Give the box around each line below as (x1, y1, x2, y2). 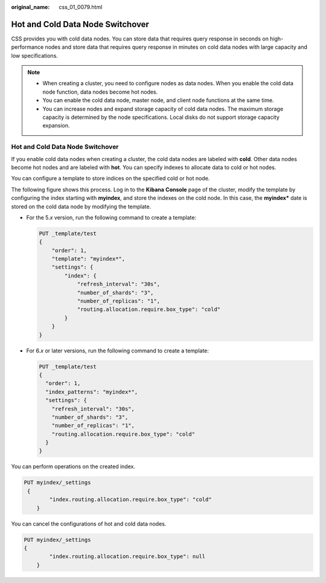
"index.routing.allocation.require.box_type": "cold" (49, 496, 212, 503)
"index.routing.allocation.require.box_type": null (49, 553, 206, 560)
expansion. (42, 122, 70, 129)
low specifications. (11, 52, 59, 59)
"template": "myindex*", (51, 255, 126, 263)
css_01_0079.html (59, 4, 103, 10)
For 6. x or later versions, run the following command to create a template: (26, 347, 209, 354)
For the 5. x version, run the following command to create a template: (26, 214, 196, 221)
